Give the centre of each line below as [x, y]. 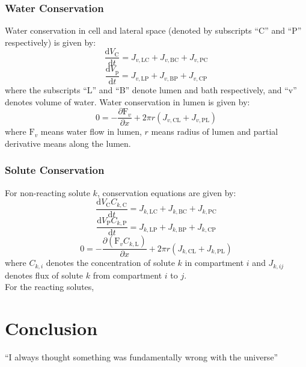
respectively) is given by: [50, 42]
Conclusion [51, 328]
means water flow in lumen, [91, 131]
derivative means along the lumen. [68, 143]
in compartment [214, 263]
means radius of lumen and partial [215, 131]
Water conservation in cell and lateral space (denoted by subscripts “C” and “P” [153, 30]
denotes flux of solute [44, 275]
